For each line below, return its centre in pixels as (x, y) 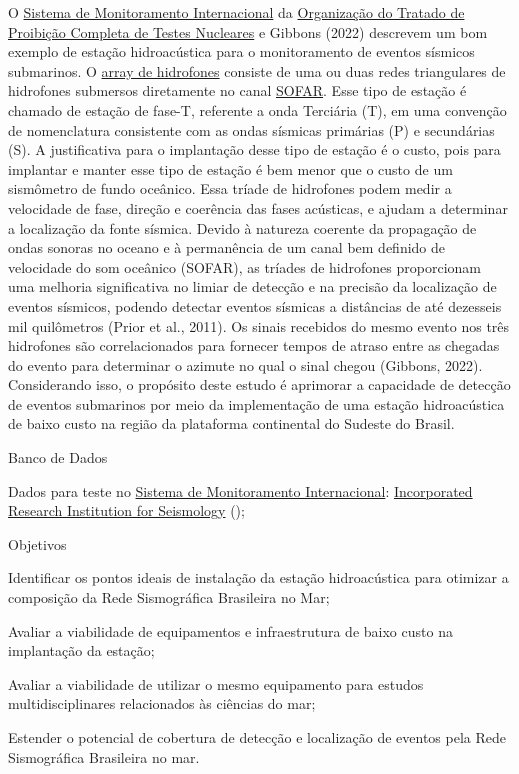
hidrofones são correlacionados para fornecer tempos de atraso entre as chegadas (254, 345)
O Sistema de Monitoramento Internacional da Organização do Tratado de (236, 12)
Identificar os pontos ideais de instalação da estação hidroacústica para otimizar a (258, 577)
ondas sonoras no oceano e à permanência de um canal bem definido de (227, 247)
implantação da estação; (81, 650)
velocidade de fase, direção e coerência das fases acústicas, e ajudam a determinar (258, 207)
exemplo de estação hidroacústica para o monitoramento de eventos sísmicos (241, 51)
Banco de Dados (58, 457)
